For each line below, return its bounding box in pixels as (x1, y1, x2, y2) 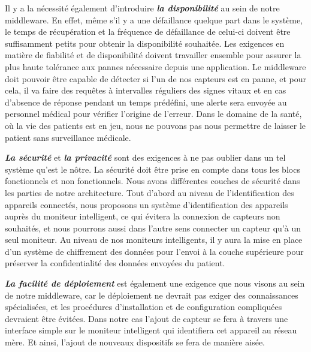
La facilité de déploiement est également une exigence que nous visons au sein (5, 277, 305, 290)
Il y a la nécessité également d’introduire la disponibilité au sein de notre (5, 2, 280, 14)
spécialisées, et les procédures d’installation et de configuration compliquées (5, 300, 282, 313)
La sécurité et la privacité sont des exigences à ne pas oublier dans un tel (5, 151, 286, 164)
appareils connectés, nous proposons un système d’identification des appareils (5, 198, 288, 210)
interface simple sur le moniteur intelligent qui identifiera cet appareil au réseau (5, 324, 297, 336)
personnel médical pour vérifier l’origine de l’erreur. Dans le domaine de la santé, (5, 107, 302, 120)
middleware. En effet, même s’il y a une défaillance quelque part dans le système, (5, 13, 303, 26)
